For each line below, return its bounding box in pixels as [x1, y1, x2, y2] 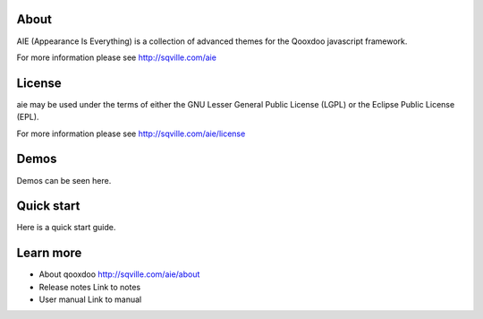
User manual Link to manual [38, 294, 142, 305]
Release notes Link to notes [38, 281, 141, 292]
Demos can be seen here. [16, 175, 112, 185]
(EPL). [16, 112, 39, 123]
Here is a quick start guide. [16, 222, 116, 233]
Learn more [16, 246, 82, 261]
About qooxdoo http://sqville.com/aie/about [38, 269, 200, 280]
